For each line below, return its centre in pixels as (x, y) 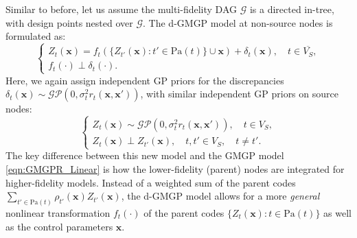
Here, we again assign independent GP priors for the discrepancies (145, 80)
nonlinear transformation (58, 212)
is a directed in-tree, (292, 9)
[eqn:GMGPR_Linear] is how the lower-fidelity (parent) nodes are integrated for (175, 168)
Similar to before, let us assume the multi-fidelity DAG (121, 9)
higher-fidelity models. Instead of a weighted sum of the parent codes (151, 182)
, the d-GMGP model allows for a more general (220, 196)
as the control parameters (59, 226)
